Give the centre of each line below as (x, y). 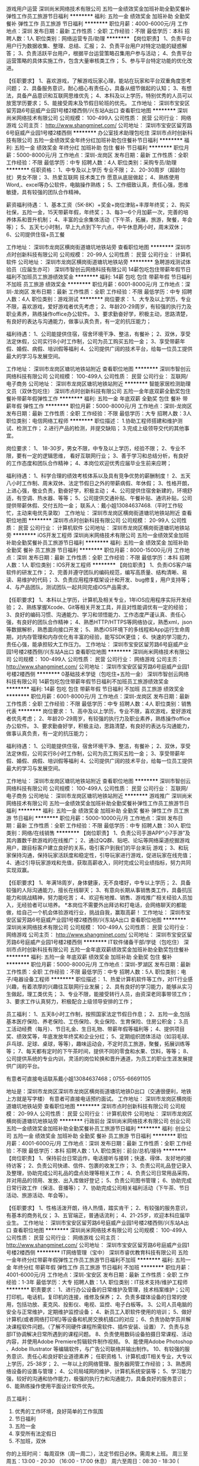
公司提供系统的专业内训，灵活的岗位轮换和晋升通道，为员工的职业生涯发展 (97, 1059)
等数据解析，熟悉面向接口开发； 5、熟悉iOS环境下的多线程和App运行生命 (96, 629)
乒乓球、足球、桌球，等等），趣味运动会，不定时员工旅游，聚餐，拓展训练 (96, 1044)
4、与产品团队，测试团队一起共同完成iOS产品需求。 (69, 587)
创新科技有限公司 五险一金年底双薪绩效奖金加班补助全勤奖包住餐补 (108, 950)
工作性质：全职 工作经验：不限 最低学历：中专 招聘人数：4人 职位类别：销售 (99, 704)
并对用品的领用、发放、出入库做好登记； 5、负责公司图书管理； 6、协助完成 (99, 1180)
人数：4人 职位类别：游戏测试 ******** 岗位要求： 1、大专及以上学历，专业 (99, 299)
